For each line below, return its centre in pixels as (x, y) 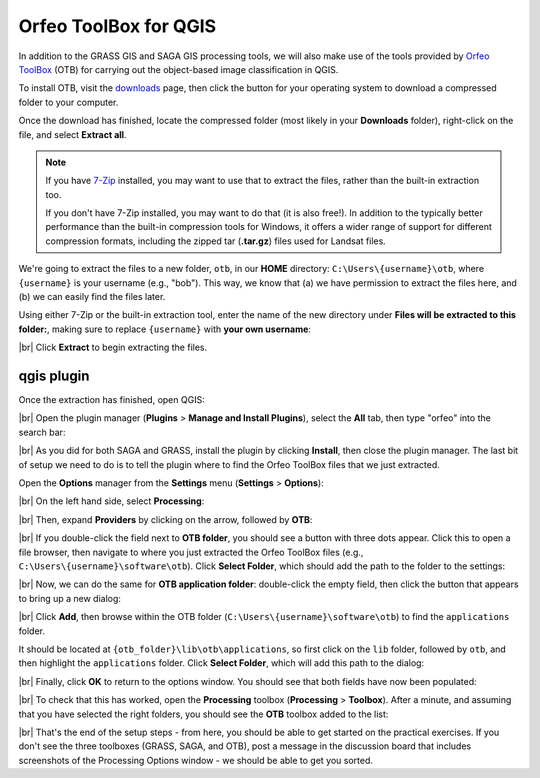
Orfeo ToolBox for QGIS (117, 26)
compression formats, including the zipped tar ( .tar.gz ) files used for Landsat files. (216, 241)
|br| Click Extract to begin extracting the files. (113, 347)
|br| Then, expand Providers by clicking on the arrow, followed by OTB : (165, 519)
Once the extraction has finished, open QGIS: (111, 400)
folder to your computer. (68, 102)
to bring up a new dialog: (70, 598)
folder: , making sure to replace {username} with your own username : (165, 329)
